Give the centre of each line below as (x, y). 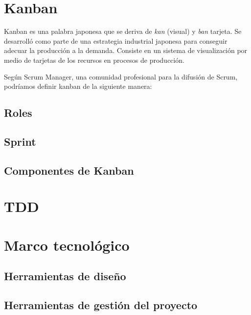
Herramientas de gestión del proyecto (101, 304)
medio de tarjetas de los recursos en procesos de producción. (94, 60)
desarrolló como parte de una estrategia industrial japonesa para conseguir (116, 40)
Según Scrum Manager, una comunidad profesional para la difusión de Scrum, (121, 76)
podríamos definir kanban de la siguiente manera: (78, 86)
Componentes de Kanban (69, 170)
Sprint (20, 141)
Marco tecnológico (67, 245)
